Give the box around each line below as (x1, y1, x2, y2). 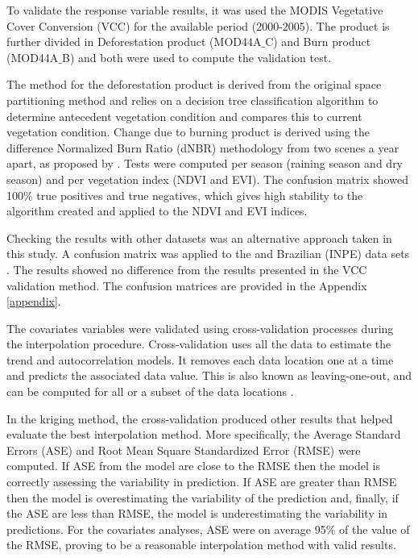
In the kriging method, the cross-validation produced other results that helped (6, 410, 393, 427)
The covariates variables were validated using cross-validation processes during (6, 319, 394, 336)
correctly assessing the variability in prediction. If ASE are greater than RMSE (6, 473, 397, 490)
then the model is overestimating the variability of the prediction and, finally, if (6, 489, 399, 506)
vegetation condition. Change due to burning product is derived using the (6, 123, 370, 140)
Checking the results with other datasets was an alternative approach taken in (6, 229, 392, 246)
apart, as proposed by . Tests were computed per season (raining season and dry (6, 155, 404, 172)
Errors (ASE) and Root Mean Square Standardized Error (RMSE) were (6, 441, 361, 458)
